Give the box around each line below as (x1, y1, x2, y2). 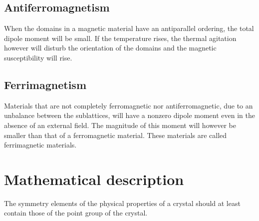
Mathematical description (4, 168, 184, 189)
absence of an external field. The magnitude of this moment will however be (4, 119, 236, 130)
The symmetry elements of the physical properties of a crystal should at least (4, 197, 241, 208)
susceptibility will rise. (4, 52, 72, 62)
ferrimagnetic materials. (4, 139, 77, 150)
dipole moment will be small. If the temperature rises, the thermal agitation (4, 32, 237, 43)
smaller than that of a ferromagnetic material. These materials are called (4, 129, 227, 140)
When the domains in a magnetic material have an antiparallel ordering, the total (4, 23, 254, 33)
